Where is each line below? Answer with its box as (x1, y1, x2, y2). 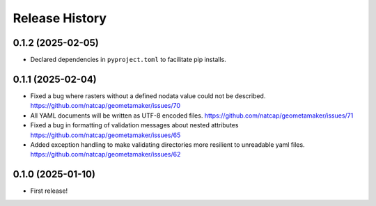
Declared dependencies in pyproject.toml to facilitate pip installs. (30, 56, 226, 64)
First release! (30, 187, 68, 195)
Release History (13, 10, 107, 26)
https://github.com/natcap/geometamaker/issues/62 (30, 150, 181, 159)
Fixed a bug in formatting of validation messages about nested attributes (30, 121, 239, 129)
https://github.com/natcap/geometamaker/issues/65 (30, 131, 181, 139)
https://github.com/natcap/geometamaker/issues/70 (30, 102, 181, 110)
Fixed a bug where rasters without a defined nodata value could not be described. (30, 91, 266, 100)
